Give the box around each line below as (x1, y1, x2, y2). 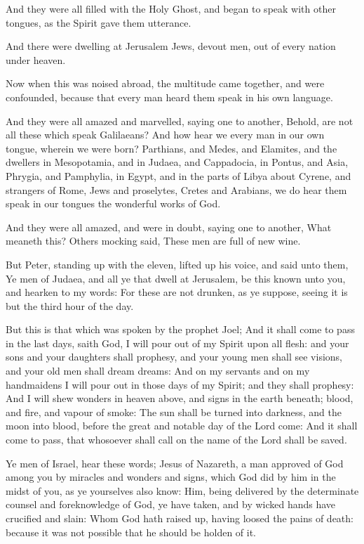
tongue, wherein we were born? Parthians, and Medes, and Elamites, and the (6, 141, 337, 155)
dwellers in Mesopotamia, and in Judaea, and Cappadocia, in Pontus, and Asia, (6, 155, 349, 169)
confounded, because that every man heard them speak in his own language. (6, 89, 333, 104)
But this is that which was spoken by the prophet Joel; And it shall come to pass (6, 322, 355, 337)
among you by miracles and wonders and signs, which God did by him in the (6, 469, 336, 484)
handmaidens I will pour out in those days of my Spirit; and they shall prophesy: (6, 377, 354, 391)
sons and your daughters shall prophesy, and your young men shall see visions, (6, 349, 342, 364)
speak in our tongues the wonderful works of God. (6, 196, 221, 211)
